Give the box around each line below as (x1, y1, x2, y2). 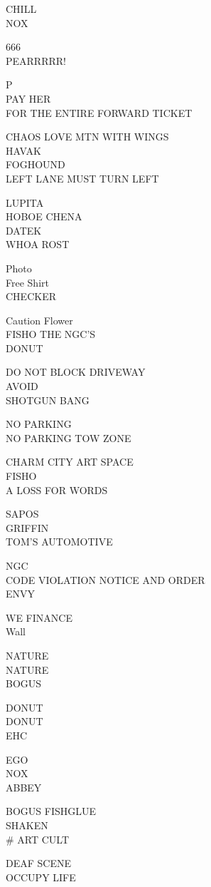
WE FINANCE (6, 610, 72, 625)
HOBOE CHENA (6, 209, 82, 224)
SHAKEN (6, 817, 48, 832)
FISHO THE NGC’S (6, 327, 96, 342)
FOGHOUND (6, 157, 65, 172)
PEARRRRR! (6, 53, 66, 68)
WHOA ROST (6, 237, 70, 252)
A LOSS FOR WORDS (6, 482, 108, 497)
